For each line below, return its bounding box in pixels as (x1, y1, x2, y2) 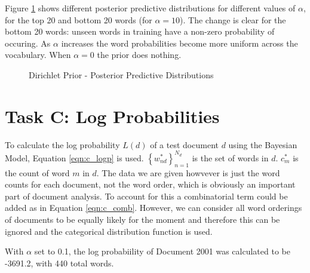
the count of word (5, 166, 70, 179)
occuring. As (5, 36, 51, 49)
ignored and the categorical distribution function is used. (5, 225, 213, 237)
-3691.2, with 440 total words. (5, 256, 114, 269)
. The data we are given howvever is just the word (96, 166, 280, 179)
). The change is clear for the (180, 13, 286, 26)
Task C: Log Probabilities (5, 103, 220, 128)
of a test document (150, 138, 219, 151)
